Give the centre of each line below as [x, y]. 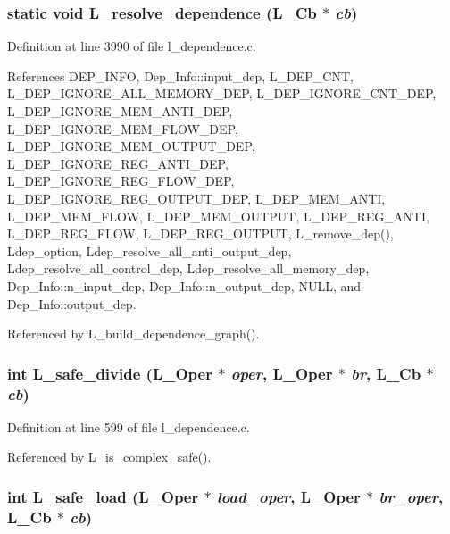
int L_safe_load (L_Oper [103, 496]
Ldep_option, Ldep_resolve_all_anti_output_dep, [150, 250]
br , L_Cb [386, 373]
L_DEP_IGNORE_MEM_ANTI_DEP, [120, 111]
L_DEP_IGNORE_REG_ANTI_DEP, [118, 163]
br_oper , [411, 496]
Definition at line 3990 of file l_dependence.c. [132, 46]
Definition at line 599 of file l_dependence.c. [129, 426]
